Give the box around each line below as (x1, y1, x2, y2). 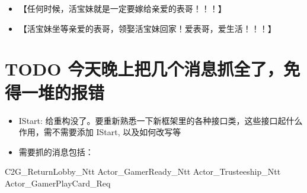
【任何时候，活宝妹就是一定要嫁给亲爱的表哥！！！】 (18, 2, 226, 14)
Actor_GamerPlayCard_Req (5, 176, 111, 189)
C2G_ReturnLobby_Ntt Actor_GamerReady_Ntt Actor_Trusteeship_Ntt (5, 165, 281, 178)
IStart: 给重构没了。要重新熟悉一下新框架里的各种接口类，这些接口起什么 (18, 114, 303, 126)
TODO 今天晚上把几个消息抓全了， (5, 57, 284, 81)
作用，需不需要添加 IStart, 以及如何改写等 (18, 126, 181, 138)
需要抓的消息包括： (18, 145, 94, 158)
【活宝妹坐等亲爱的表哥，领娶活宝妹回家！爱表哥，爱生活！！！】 (18, 22, 276, 34)
